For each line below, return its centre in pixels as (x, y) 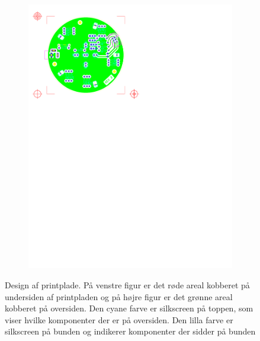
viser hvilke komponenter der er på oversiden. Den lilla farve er (119, 319)
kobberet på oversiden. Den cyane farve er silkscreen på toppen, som (129, 308)
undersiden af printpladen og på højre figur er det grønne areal (119, 296)
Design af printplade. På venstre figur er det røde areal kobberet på (127, 284)
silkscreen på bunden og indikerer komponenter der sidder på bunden (130, 331)
